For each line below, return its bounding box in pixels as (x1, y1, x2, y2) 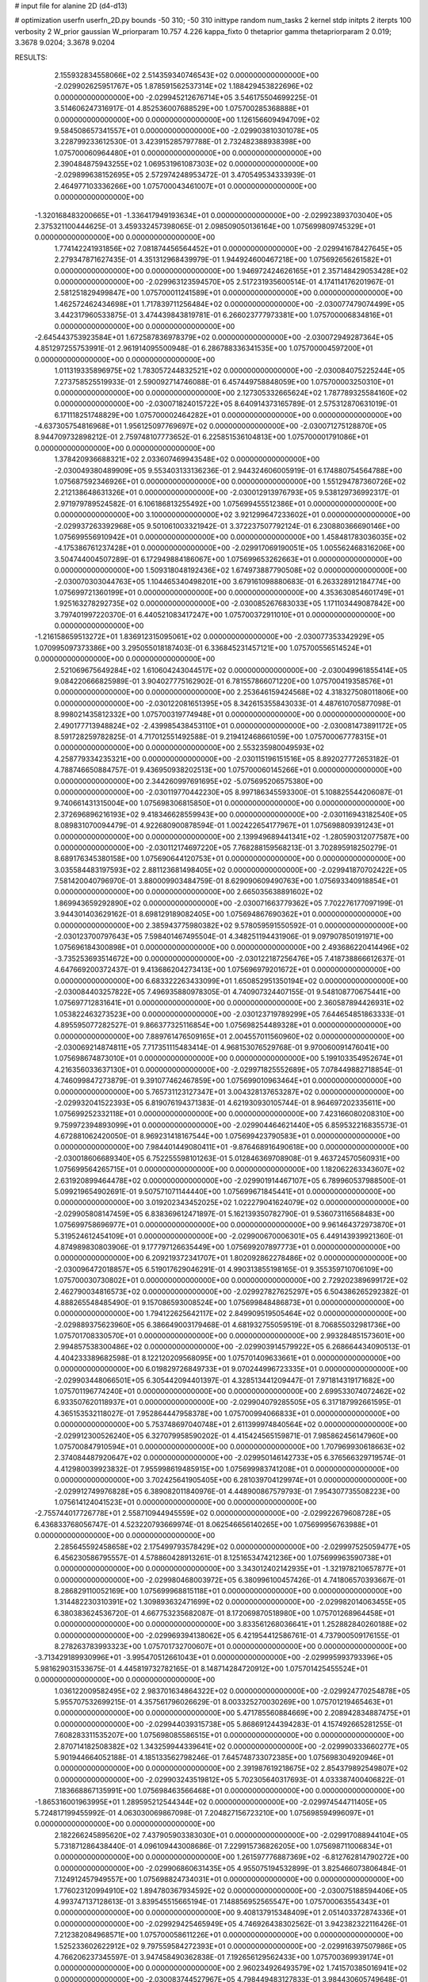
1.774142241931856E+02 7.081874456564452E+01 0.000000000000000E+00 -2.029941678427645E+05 (54, 243, 403, 253)
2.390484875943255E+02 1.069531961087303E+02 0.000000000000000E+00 (54, 159, 319, 169)
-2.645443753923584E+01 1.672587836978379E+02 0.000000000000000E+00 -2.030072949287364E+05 (34, 332, 394, 342)
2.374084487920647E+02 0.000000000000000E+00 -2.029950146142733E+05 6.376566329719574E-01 (54, 1453, 406, 1463)
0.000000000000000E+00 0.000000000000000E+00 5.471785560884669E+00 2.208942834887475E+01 (54, 1708, 411, 1718)
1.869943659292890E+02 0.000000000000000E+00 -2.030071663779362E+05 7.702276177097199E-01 (54, 898, 403, 908)
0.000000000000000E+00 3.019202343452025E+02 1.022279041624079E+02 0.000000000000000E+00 (54, 1198, 410, 1207)
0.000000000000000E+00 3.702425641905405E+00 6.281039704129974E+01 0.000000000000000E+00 (54, 1475, 407, 1485)
